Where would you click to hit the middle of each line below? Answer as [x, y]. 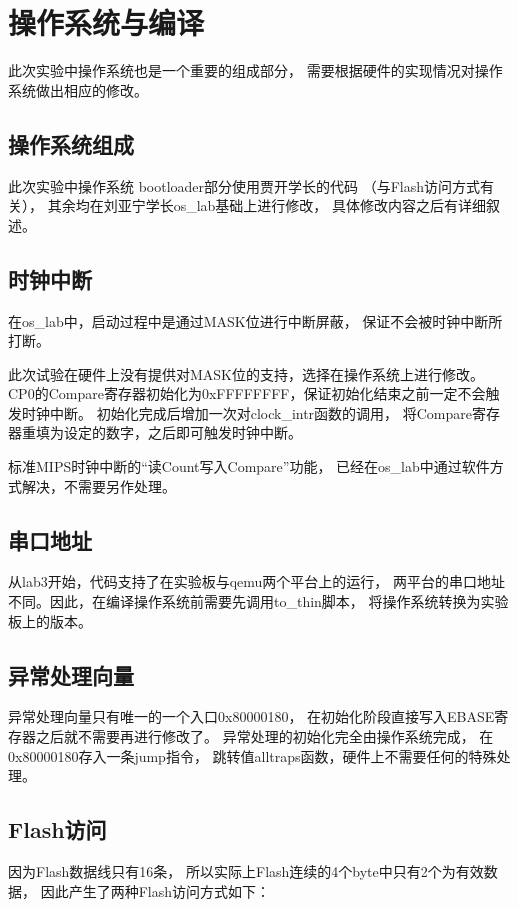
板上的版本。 [50, 620]
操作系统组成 [71, 143]
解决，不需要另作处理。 [98, 485]
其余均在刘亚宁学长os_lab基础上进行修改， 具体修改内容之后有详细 [267, 205]
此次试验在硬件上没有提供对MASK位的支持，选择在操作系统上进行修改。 [246, 373]
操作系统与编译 [106, 22]
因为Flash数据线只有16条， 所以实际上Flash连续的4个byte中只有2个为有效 [246, 871]
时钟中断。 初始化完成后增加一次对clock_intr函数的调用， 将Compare [247, 412]
